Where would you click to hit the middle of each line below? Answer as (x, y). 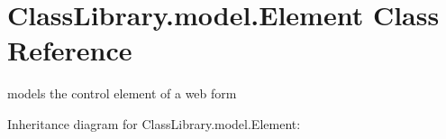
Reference (70, 50)
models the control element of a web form (122, 93)
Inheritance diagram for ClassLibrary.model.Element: (154, 123)
